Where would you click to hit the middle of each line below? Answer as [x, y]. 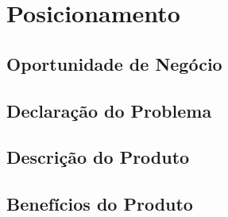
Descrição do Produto [98, 157]
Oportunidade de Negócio [114, 63]
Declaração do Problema [109, 110]
